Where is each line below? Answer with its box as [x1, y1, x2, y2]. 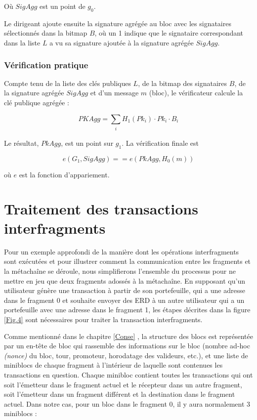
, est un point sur [61, 138, 114, 148]
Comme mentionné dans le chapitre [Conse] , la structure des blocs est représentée [4, 331, 253, 341]
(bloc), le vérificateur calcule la [149, 87, 243, 98]
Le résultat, [4, 138, 39, 148]
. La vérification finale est [122, 138, 199, 148]
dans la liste [4, 37, 41, 47]
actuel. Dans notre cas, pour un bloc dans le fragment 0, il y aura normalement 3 [4, 398, 251, 409]
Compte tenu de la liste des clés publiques [4, 78, 131, 88]
